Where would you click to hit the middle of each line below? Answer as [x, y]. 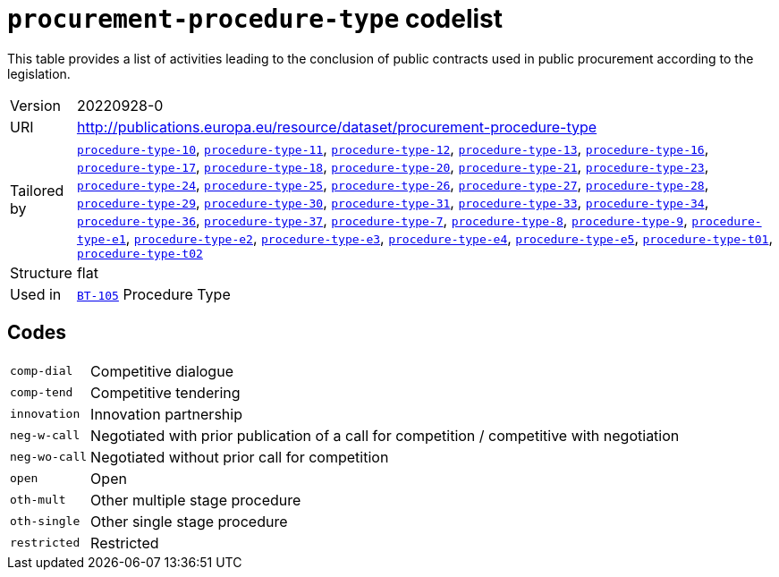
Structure [41, 272]
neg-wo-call [49, 457]
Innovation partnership [166, 414]
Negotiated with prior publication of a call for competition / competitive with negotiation [385, 435]
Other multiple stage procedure [196, 500]
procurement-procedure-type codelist [255, 19]
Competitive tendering [165, 392]
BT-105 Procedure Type [153, 294]
